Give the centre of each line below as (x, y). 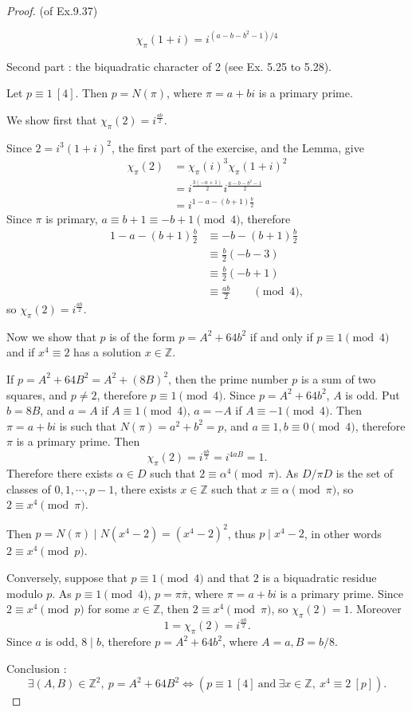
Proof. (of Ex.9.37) (52, 10)
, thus (241, 533)
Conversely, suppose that (67, 577)
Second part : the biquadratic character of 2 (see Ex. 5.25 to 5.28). (169, 66)
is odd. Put (373, 394)
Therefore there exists (60, 473)
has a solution (108, 352)
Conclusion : (37, 668)
